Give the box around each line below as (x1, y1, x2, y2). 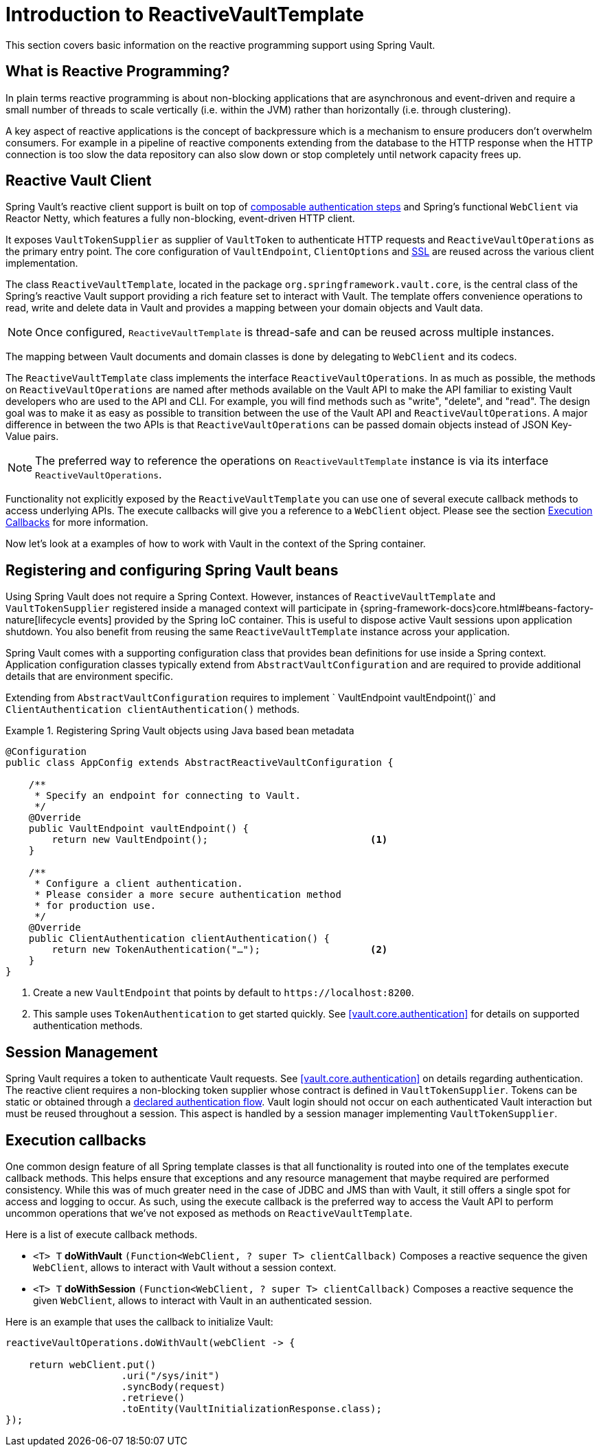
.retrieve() (121, 1391, 185, 1403)
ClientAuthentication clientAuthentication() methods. (5, 703, 300, 716)
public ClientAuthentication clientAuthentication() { (28, 933, 330, 945)
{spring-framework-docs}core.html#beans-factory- (360, 602, 594, 615)
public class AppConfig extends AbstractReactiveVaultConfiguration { (5, 757, 394, 769)
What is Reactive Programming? (5, 63, 230, 80)
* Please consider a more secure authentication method (34, 889, 341, 901)
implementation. (5, 257, 78, 269)
